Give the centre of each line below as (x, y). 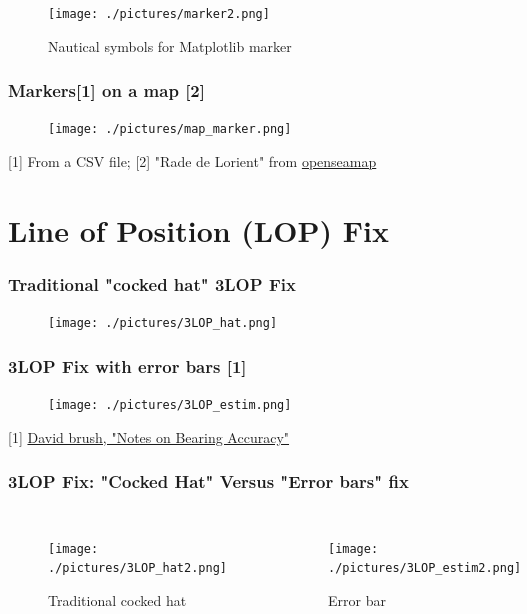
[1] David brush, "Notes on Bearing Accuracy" (149, 436)
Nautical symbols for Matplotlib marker (170, 45)
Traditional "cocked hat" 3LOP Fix (152, 284)
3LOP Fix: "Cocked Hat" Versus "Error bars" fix (208, 481)
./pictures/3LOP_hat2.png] (137, 568)
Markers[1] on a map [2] (106, 90)
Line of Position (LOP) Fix (198, 229)
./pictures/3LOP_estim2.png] (424, 568)
